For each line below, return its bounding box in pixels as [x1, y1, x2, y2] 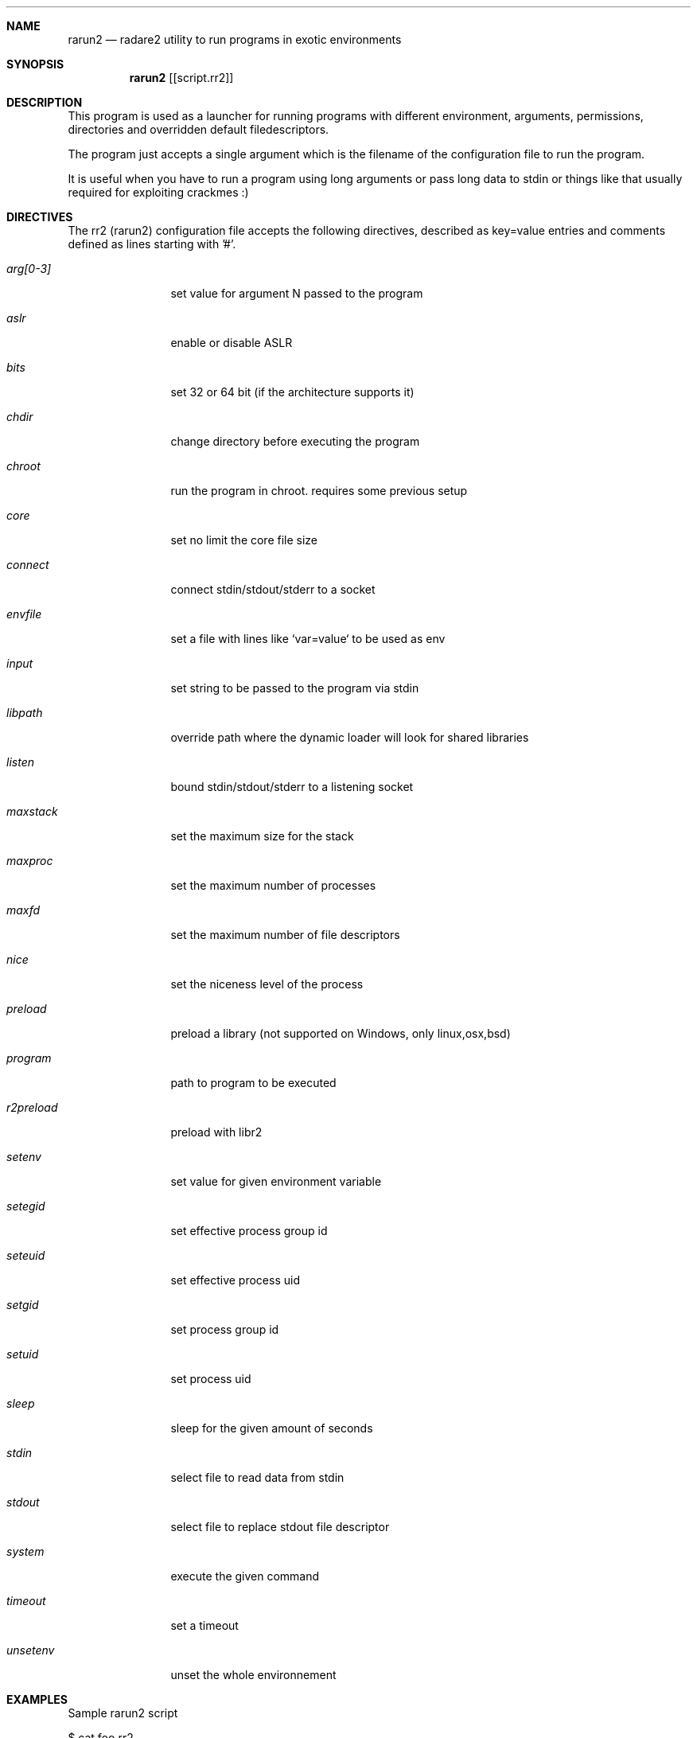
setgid [6, 1298, 39, 1311]
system [6, 1545, 45, 1558]
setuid [6, 1347, 39, 1361]
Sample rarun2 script [68, 1706, 178, 1720]
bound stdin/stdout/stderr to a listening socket [170, 780, 414, 793]
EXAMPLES [6, 1693, 68, 1706]
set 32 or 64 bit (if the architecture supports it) [170, 385, 415, 399]
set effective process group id [170, 1224, 328, 1237]
